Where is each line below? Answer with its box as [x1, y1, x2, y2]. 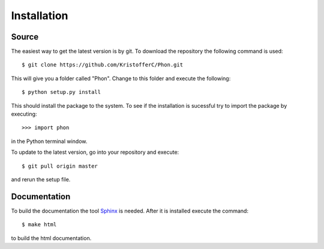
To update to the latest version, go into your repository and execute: [11, 148, 179, 156]
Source [11, 32, 39, 42]
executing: [11, 111, 37, 118]
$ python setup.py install [22, 89, 101, 96]
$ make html [22, 221, 57, 228]
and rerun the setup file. [11, 175, 71, 183]
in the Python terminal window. [11, 138, 88, 145]
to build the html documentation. [11, 234, 92, 242]
